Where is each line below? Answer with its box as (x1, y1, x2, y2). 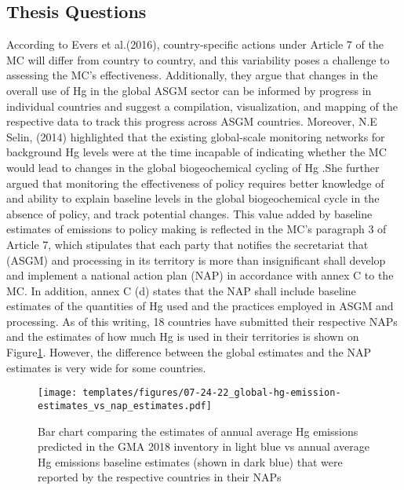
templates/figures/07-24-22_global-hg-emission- (82, 387, 341, 399)
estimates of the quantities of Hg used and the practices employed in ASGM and (6, 298, 394, 314)
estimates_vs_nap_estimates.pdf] (38, 400, 212, 411)
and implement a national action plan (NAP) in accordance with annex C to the (6, 267, 394, 283)
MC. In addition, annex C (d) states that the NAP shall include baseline (6, 282, 356, 298)
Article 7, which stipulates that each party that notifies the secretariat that (6, 236, 369, 252)
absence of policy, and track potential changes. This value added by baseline (6, 205, 373, 221)
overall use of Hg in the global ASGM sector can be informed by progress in (6, 82, 372, 98)
